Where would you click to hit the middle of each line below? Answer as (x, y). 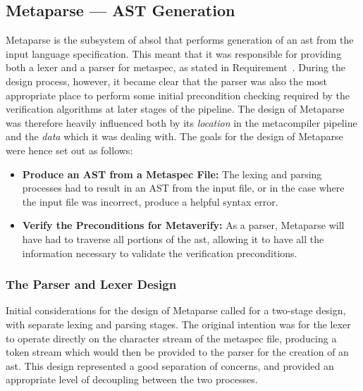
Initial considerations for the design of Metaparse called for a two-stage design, (176, 310)
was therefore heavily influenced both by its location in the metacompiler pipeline (181, 122)
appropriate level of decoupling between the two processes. (132, 379)
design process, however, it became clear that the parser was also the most (167, 81)
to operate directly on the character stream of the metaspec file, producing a (171, 338)
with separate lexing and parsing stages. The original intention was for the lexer (178, 324)
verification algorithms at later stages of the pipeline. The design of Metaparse (175, 109)
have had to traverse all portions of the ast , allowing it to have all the (173, 238)
